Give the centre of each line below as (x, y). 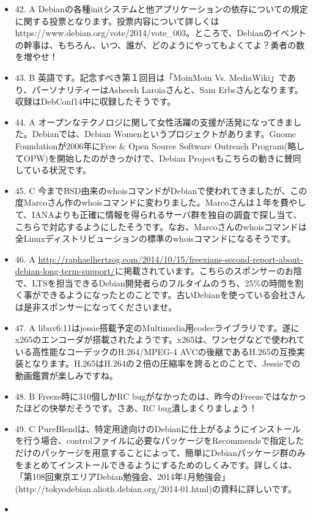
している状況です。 (53, 170)
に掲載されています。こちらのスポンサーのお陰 (208, 271)
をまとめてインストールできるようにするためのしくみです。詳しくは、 (156, 464)
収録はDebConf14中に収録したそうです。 (95, 101)
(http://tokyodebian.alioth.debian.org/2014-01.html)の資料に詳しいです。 (156, 488)
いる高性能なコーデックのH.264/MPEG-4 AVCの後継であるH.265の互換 (156, 351)
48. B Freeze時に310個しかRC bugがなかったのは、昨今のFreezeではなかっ (160, 396)
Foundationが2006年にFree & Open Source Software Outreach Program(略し (160, 145)
